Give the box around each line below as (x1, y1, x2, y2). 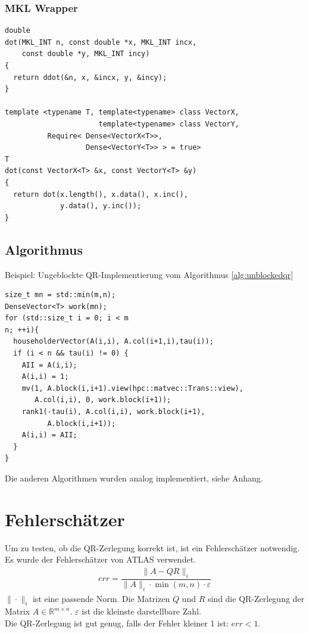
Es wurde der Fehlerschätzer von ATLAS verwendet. (5, 553, 196, 566)
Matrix (5, 605, 30, 617)
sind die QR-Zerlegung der (207, 592, 305, 604)
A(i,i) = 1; (21, 372, 69, 381)
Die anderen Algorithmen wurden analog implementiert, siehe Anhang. (5, 472, 263, 484)
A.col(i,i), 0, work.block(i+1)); (35, 396, 171, 404)
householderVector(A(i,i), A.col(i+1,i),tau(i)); (13, 337, 214, 346)
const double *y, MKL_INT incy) (21, 50, 150, 58)
